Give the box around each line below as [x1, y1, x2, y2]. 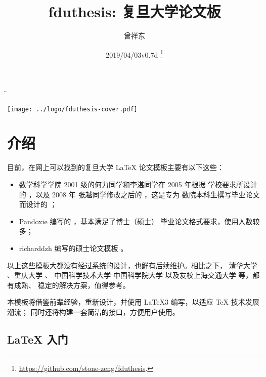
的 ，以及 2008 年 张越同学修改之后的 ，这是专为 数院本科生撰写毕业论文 [19, 189, 260, 199]
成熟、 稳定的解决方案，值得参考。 [14, 279, 130, 290]
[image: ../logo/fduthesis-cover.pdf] [7, 105, 138, 113]
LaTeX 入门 [7, 331, 68, 347]
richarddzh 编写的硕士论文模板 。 [19, 242, 128, 253]
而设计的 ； [19, 199, 57, 210]
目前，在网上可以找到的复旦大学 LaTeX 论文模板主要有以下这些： [7, 162, 224, 173]
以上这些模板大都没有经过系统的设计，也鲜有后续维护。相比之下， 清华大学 [7, 260, 257, 270]
